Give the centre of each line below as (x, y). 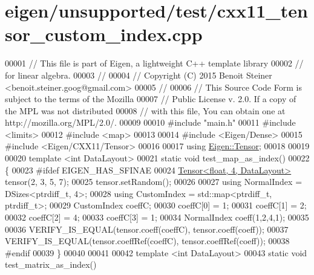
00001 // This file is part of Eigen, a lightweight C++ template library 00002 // (154, 63)
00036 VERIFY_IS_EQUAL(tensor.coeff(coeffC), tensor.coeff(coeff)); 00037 (147, 229)
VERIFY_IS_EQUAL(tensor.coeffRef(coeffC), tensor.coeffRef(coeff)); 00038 (147, 241)
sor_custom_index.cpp (104, 34)
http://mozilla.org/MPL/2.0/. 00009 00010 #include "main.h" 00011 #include (150, 122)
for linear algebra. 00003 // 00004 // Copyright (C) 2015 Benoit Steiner (139, 75)
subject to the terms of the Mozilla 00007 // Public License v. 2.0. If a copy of (151, 99)
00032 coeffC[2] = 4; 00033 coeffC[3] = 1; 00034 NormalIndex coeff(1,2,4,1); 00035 (157, 217)
